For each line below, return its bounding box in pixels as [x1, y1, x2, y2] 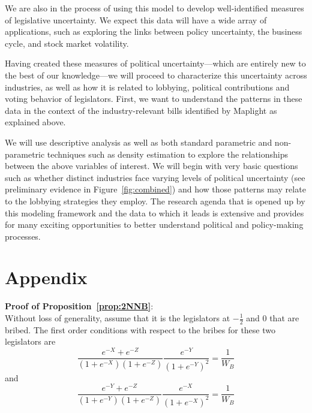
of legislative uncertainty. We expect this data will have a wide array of [5, 13, 267, 26]
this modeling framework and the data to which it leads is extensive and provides [5, 206, 304, 219]
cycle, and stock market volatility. [5, 37, 129, 49]
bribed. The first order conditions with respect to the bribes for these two [5, 323, 275, 336]
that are [269, 312, 299, 324]
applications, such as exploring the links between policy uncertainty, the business [5, 25, 302, 38]
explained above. [5, 116, 66, 128]
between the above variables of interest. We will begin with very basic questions [5, 159, 298, 172]
